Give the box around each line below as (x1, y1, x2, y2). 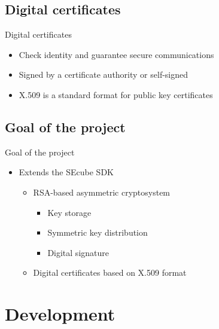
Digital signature (47, 246, 109, 258)
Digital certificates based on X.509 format (33, 266, 187, 279)
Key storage (47, 206, 92, 218)
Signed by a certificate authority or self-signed (19, 68, 188, 81)
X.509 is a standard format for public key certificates (19, 88, 213, 100)
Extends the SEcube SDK (19, 166, 114, 178)
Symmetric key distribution (47, 226, 148, 239)
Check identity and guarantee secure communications (19, 48, 214, 60)
